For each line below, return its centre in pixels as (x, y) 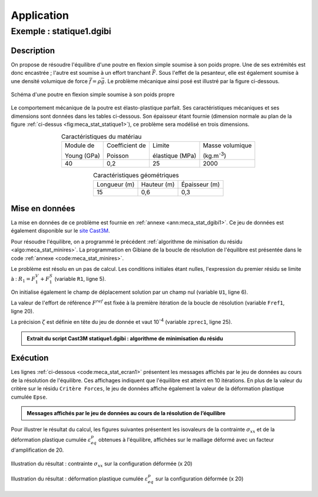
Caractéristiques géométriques (136, 175)
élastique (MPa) (174, 155)
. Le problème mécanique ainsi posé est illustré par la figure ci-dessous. (192, 81)
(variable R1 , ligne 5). (80, 279)
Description (33, 50)
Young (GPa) (82, 155)
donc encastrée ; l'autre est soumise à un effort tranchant (81, 73)
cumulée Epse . (29, 397)
